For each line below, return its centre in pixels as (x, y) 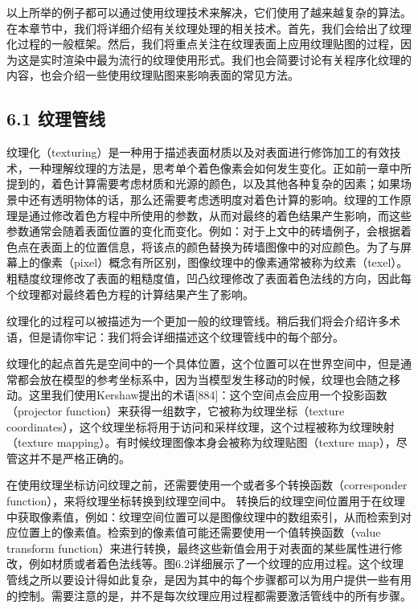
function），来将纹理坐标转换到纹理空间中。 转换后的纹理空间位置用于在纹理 (206, 501)
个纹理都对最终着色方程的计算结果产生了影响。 (130, 294)
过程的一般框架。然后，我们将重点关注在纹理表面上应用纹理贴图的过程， (209, 44)
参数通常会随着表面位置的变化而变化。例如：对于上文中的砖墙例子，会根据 (203, 231)
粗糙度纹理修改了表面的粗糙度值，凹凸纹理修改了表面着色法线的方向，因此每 (209, 278)
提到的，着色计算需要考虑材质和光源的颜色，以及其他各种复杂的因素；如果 (203, 184)
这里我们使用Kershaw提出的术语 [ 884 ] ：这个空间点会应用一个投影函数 (208, 395)
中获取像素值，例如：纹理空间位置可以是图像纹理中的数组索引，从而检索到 (203, 516)
